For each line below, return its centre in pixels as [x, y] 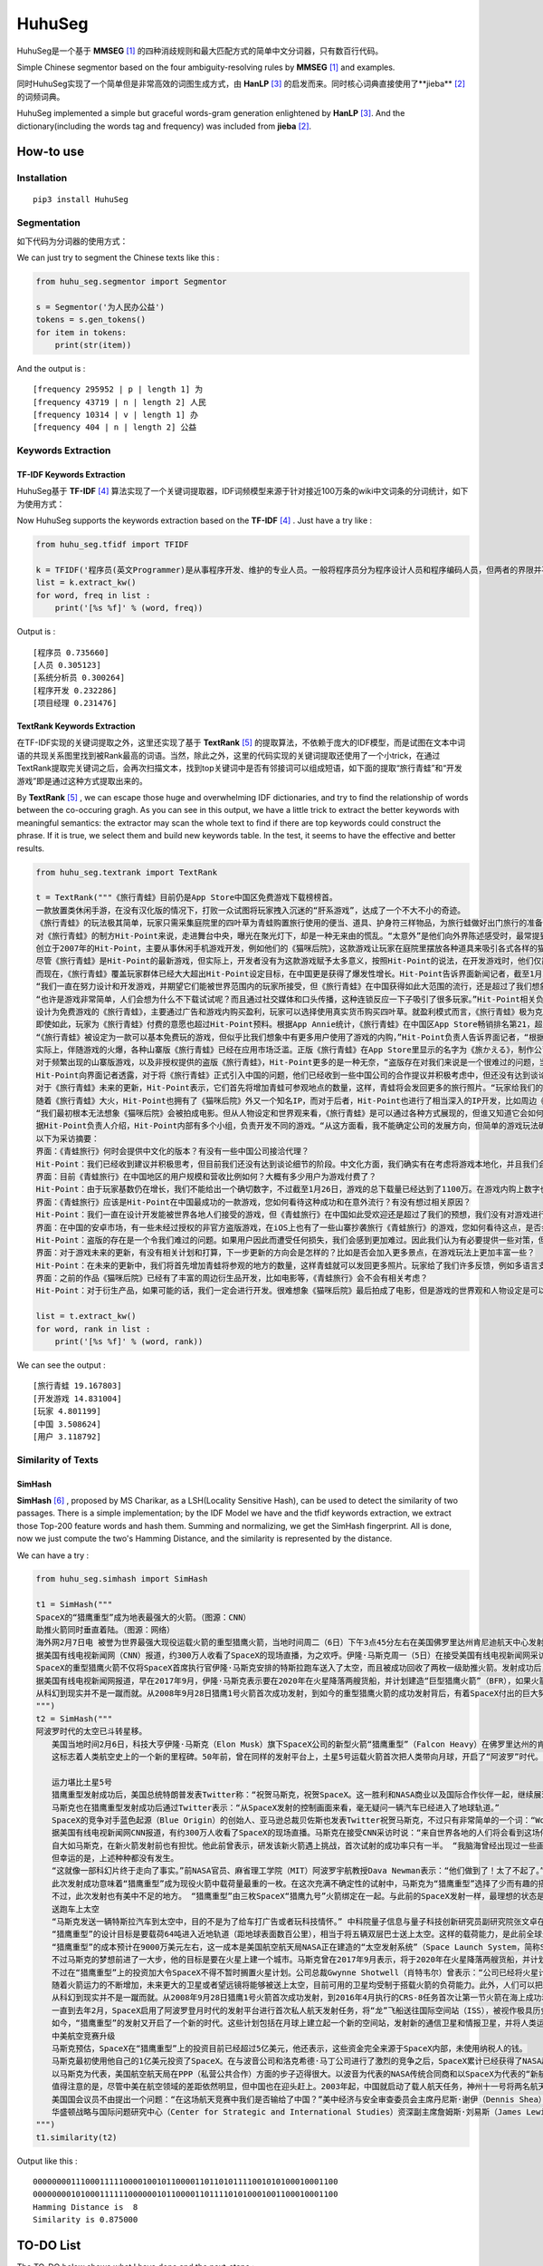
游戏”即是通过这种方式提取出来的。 [82, 780]
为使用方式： [41, 504]
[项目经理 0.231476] [75, 703]
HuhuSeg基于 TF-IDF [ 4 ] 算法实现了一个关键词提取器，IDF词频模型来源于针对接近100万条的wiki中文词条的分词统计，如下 [243, 491]
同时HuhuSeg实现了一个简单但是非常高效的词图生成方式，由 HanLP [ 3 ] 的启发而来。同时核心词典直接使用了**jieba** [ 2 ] [241, 84]
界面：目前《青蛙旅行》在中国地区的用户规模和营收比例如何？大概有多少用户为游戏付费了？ [206, 1177]
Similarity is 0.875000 [86, 2220]
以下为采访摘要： [67, 1138]
